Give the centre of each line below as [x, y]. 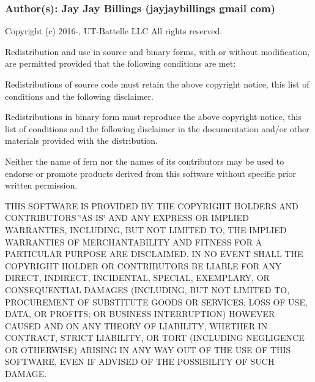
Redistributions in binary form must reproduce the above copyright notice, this [153, 117]
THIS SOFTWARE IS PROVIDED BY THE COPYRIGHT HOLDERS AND [152, 205]
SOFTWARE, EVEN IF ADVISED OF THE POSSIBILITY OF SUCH [140, 361]
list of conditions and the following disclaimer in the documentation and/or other [157, 128]
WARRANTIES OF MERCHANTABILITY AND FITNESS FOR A [134, 242]
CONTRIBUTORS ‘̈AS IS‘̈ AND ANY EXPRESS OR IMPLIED [127, 218]
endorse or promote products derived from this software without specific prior [150, 173]
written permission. [41, 185]
